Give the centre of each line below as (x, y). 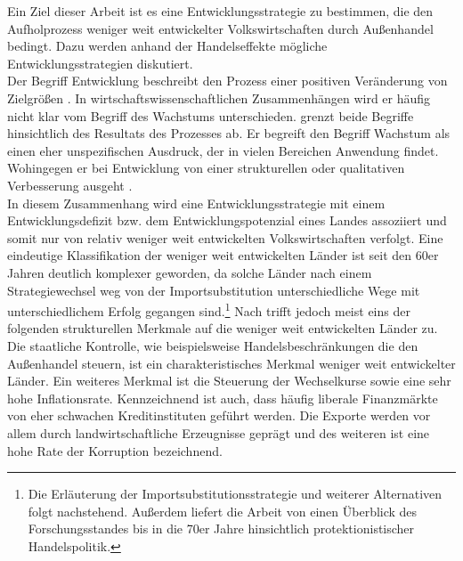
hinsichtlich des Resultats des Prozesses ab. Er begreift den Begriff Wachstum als (229, 133)
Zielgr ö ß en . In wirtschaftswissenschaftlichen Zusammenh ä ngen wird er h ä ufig (219, 98)
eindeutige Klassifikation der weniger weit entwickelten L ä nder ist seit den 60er (223, 255)
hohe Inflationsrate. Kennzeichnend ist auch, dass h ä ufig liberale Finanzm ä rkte (223, 398)
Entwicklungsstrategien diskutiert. (100, 63)
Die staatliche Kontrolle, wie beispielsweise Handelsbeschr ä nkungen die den (213, 345)
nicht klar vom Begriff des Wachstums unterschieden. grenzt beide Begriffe (211, 115)
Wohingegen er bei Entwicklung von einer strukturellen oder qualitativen (206, 168)
